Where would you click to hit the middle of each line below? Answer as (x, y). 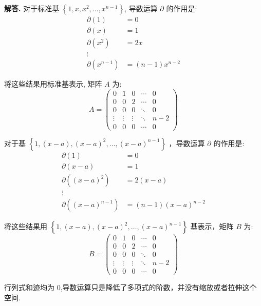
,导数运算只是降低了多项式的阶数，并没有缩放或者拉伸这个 (159, 287)
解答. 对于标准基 (32, 8)
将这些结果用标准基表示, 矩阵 (53, 84)
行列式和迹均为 (29, 287)
